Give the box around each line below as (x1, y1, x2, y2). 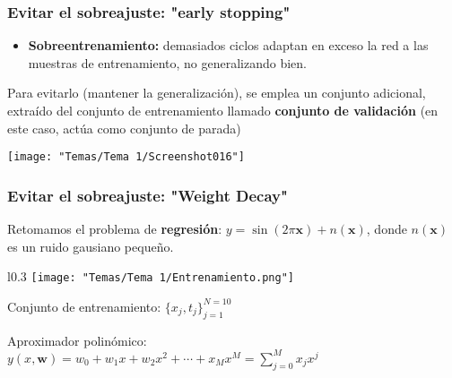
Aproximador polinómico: (7, 331, 147, 349)
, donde (366, 219, 407, 238)
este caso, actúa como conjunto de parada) (7, 118, 241, 137)
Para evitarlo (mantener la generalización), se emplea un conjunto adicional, (7, 83, 426, 102)
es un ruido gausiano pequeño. (7, 236, 174, 255)
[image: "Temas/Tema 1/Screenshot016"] (7, 150, 245, 164)
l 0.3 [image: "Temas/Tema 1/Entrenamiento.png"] (7, 267, 294, 286)
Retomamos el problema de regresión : (7, 219, 222, 238)
